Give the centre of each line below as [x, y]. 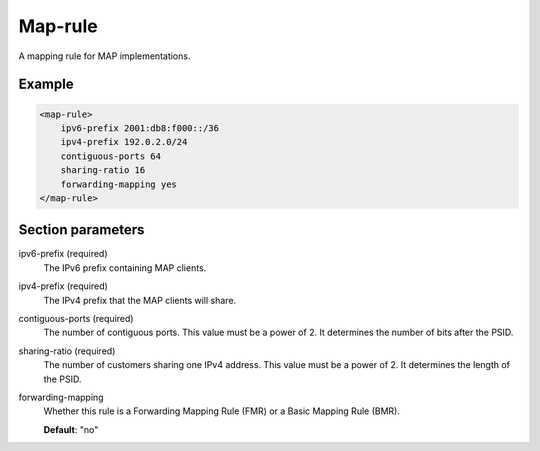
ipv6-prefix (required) [63, 254]
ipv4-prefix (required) [63, 286]
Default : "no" [71, 429]
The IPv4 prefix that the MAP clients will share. [140, 300]
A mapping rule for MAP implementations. [104, 56]
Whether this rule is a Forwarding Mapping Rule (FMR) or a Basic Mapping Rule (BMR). [221, 411]
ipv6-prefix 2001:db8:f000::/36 [140, 128]
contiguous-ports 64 [111, 156]
